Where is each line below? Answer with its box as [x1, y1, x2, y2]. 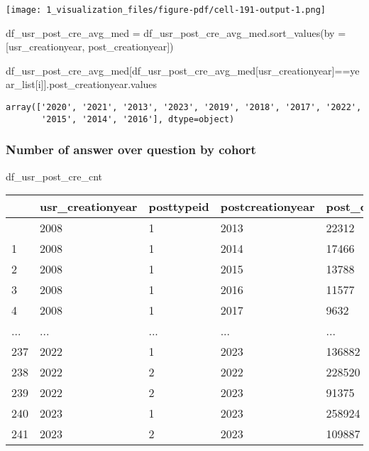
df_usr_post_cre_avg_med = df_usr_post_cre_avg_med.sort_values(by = [6, 25, 346, 40]
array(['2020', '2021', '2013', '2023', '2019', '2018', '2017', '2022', [6, 102, 362, 113]
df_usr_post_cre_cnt [6, 168, 102, 183]
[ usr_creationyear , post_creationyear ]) [6, 39, 174, 54]
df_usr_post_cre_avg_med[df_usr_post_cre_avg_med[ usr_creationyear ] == [6, 63, 351, 77]
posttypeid [148, 198, 209, 215]
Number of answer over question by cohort [6, 141, 256, 158]
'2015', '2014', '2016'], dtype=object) [41, 114, 235, 124]
